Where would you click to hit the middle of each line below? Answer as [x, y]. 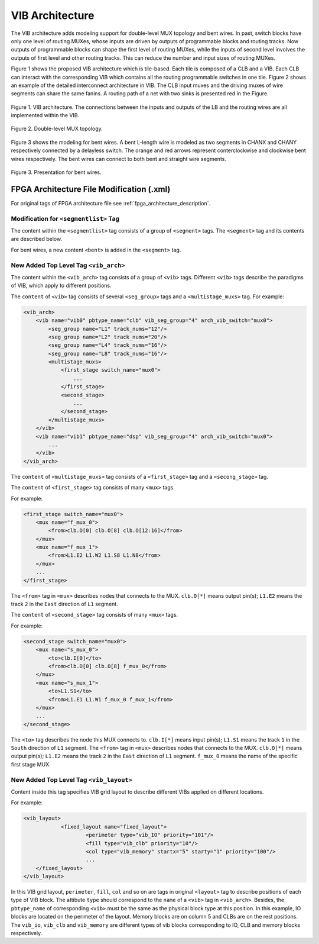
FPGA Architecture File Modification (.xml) [91, 189]
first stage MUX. [31, 764]
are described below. [36, 239]
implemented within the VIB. [45, 115]
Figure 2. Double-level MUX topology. [57, 129]
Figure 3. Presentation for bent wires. [56, 172]
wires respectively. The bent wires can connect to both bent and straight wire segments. [119, 159]
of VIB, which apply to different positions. [61, 286]
